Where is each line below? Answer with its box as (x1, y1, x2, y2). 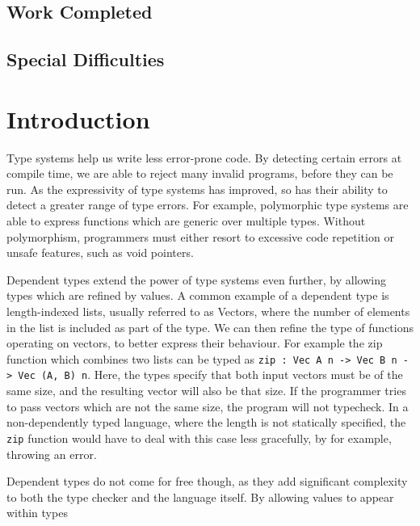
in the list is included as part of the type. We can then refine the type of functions (6, 318, 414, 335)
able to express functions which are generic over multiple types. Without (6, 213, 366, 229)
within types (6, 504, 68, 521)
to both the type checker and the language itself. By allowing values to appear (6, 488, 394, 505)
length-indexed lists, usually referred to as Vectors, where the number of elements (6, 303, 410, 320)
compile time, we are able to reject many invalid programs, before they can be (6, 165, 393, 182)
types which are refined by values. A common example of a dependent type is (6, 287, 389, 304)
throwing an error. (6, 445, 97, 462)
